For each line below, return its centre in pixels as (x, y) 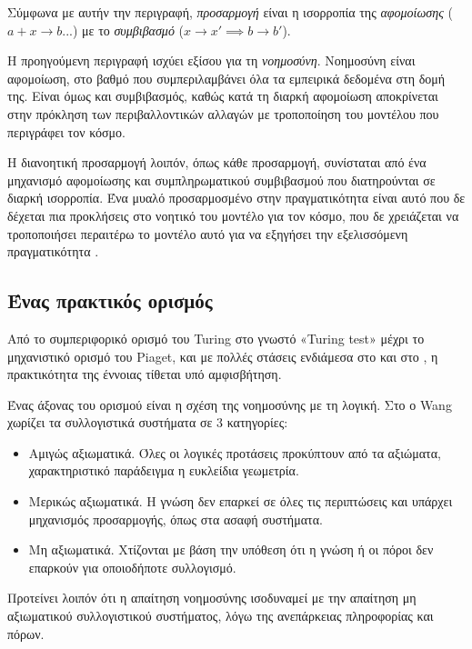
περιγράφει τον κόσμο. (66, 131)
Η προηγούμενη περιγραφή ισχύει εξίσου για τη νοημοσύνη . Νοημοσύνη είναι (211, 60)
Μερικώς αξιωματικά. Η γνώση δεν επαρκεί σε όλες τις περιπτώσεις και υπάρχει (241, 501)
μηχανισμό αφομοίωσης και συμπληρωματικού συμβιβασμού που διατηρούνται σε (221, 180)
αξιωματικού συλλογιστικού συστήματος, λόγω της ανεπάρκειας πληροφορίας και (221, 616)
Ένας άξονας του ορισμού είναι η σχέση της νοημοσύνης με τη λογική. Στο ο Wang (230, 404)
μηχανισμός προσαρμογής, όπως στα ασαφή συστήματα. (176, 519)
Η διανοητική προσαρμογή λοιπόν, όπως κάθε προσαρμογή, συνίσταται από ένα (217, 162)
